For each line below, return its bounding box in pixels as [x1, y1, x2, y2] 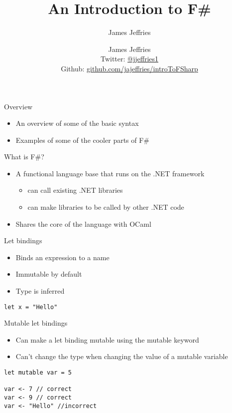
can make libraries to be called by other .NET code [27, 202, 184, 212]
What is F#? [4, 151, 44, 162]
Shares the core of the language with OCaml [15, 218, 151, 229]
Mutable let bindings [4, 318, 68, 328]
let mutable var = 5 [4, 369, 72, 377]
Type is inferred [15, 286, 65, 296]
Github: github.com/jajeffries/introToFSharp [61, 63, 198, 73]
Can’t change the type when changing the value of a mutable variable [15, 351, 228, 362]
